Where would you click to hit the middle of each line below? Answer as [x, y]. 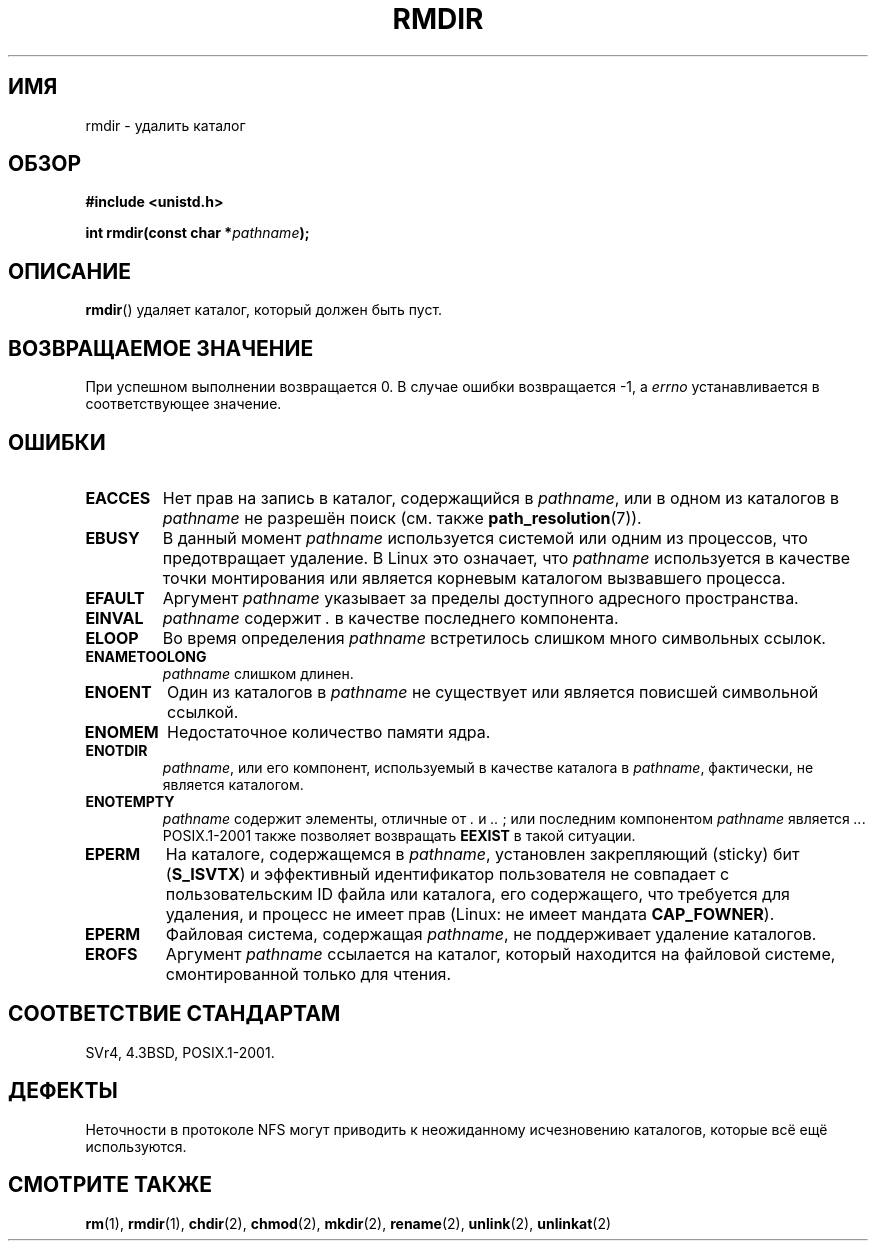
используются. [136, 1146]
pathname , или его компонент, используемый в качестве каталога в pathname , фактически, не [488, 767]
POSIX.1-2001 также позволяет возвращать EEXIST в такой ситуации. [399, 835]
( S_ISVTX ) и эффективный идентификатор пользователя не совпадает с [447, 873]
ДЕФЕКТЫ [63, 1091]
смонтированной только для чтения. [308, 973]
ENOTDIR [116, 750]
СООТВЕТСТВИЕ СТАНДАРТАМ [174, 1014]
